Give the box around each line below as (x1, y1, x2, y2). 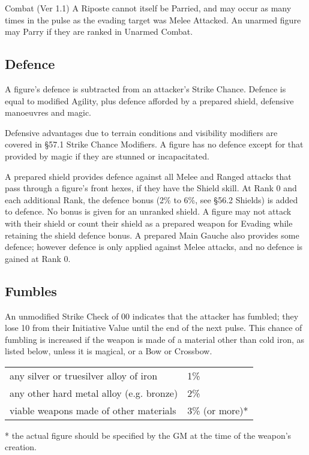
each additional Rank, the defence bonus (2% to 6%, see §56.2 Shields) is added (5, 193, 298, 206)
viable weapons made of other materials (10, 403, 176, 417)
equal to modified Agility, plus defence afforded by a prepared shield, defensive (5, 94, 294, 107)
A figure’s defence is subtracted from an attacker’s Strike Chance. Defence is (5, 82, 286, 95)
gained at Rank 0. (5, 252, 71, 264)
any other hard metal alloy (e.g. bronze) (10, 385, 178, 400)
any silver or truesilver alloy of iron (10, 368, 158, 382)
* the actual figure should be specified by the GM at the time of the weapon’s (5, 429, 292, 441)
